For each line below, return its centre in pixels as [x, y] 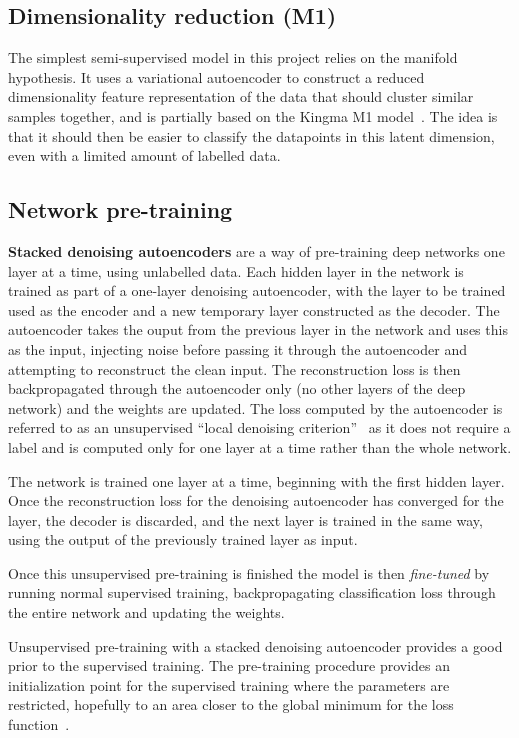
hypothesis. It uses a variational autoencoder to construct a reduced [216, 76]
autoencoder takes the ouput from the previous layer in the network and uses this [258, 329]
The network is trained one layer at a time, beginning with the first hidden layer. [256, 480]
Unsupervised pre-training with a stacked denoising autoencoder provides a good [255, 645]
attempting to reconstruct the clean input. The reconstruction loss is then [234, 368]
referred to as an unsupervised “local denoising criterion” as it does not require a [259, 427]
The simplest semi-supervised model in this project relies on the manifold [233, 57]
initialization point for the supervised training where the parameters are [229, 684]
